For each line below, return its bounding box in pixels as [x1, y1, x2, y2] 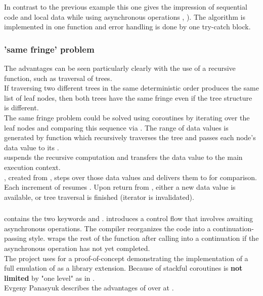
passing [4, 233, 27, 243]
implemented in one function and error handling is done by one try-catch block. [4, 21, 251, 32]
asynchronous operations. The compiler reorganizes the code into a [4, 223, 211, 233]
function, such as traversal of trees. [4, 72, 112, 83]
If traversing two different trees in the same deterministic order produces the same [4, 82, 259, 93]
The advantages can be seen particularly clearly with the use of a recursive [4, 63, 236, 73]
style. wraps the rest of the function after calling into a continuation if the [29, 233, 259, 243]
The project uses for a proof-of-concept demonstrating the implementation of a [4, 252, 248, 263]
